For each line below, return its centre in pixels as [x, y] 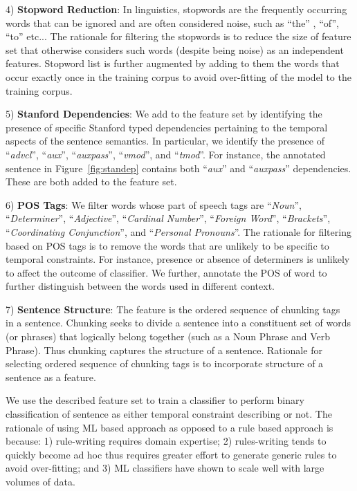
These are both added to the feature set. [91, 182]
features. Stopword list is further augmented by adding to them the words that [173, 63]
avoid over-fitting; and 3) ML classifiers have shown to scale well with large [165, 468]
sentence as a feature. [51, 377]
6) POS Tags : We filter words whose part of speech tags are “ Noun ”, [154, 204]
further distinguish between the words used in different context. [140, 286]
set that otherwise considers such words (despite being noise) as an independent [175, 49]
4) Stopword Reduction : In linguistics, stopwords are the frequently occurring [176, 9]
